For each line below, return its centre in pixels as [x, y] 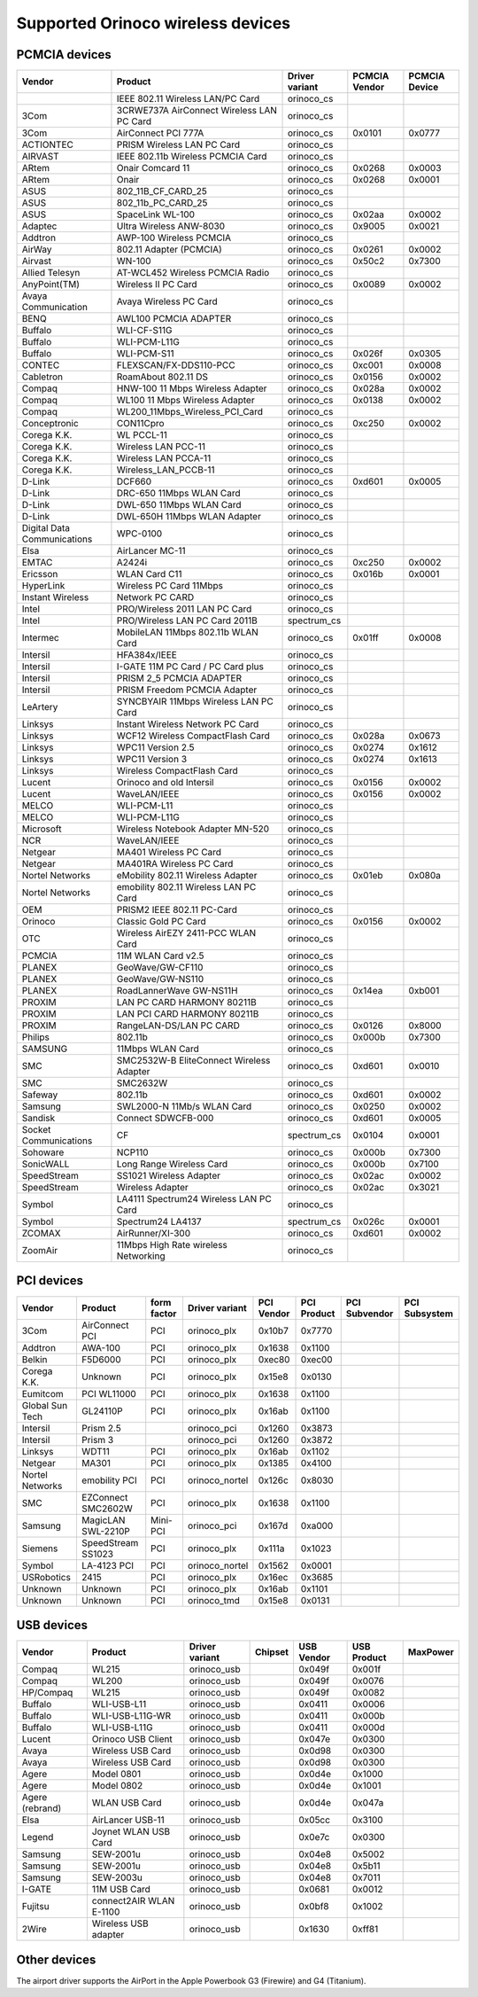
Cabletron [42, 377]
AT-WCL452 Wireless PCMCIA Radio [193, 273]
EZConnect [104, 1497]
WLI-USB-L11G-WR [131, 1716]
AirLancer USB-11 [128, 1820]
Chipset [272, 1652]
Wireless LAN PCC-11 [161, 447]
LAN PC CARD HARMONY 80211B [186, 1002]
